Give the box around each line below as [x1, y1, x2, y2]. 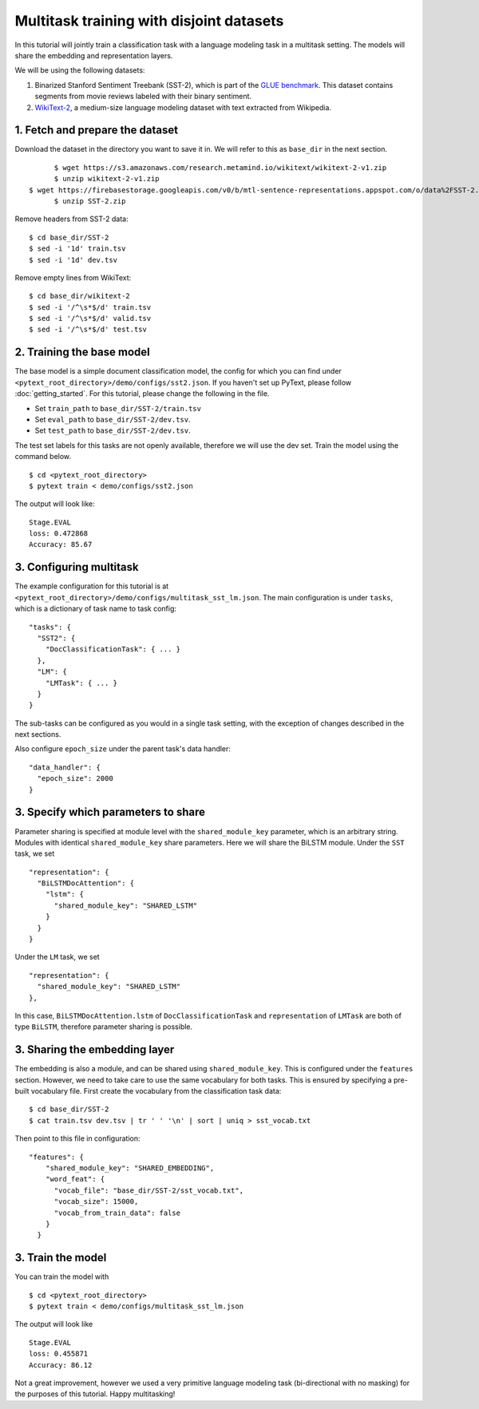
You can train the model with [14, 1272, 109, 1281]
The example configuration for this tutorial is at [14, 581, 169, 591]
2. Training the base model [14, 346, 151, 359]
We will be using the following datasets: [14, 65, 145, 75]
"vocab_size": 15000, [53, 1197, 139, 1206]
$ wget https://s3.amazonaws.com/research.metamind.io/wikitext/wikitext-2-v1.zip [53, 163, 387, 172]
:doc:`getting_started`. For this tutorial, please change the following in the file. [14, 389, 270, 398]
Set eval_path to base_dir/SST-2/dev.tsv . [34, 414, 191, 424]
